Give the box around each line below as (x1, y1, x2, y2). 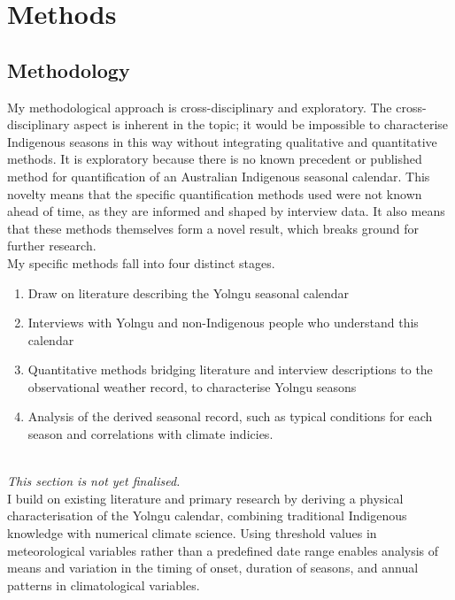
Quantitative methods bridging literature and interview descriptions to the (27, 360, 433, 379)
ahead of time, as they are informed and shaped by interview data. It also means (7, 202, 445, 220)
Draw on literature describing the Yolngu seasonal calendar (27, 283, 350, 302)
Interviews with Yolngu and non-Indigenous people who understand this (27, 313, 419, 332)
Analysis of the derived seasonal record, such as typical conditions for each (27, 407, 433, 426)
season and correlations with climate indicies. (27, 425, 274, 443)
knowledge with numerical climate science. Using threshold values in (7, 524, 377, 542)
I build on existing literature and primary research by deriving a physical (7, 488, 404, 507)
